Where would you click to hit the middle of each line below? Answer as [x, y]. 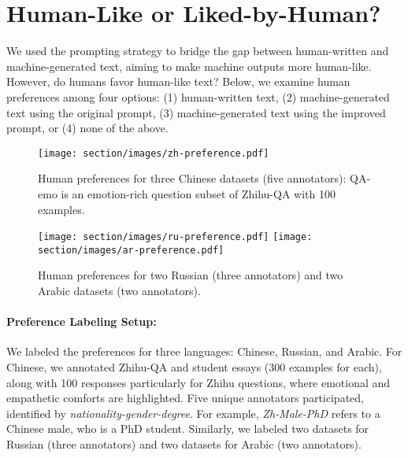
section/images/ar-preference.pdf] [131, 250]
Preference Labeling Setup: [82, 321]
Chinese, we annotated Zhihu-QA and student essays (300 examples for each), [194, 367]
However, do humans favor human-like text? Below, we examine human [178, 81]
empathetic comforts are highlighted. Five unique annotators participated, [185, 398]
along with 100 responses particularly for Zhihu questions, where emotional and [198, 382]
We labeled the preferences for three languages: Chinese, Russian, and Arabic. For [204, 351]
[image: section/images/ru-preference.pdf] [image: [175, 237]
